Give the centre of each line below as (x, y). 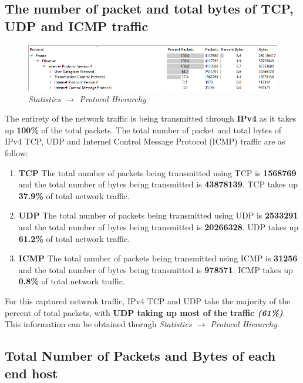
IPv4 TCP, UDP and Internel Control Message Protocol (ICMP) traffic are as (145, 141)
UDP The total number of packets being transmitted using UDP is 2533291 (158, 215)
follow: (16, 153)
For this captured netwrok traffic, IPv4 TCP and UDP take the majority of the (148, 301)
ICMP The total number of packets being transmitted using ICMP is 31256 (158, 258)
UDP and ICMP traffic (77, 26)
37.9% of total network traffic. (74, 195)
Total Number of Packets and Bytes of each (140, 356)
